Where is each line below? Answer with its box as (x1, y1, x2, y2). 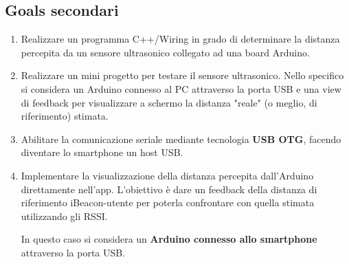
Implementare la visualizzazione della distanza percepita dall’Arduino (21, 168, 314, 182)
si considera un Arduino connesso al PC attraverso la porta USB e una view (21, 81, 341, 96)
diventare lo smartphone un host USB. (21, 145, 183, 159)
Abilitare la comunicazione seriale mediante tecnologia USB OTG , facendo (21, 131, 341, 146)
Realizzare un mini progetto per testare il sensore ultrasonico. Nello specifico (21, 68, 344, 82)
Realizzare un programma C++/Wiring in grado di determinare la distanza (21, 32, 340, 46)
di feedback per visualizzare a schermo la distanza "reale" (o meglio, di (21, 95, 317, 109)
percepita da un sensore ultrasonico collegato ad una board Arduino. (21, 45, 310, 59)
